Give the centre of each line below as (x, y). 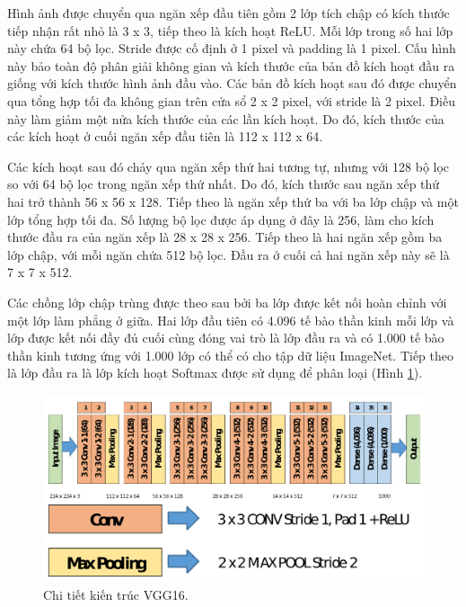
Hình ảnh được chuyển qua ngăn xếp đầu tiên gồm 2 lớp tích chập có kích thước (229, 13)
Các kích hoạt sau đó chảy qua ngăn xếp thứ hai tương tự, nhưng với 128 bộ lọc (229, 166)
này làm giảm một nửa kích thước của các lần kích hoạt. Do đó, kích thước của (226, 118)
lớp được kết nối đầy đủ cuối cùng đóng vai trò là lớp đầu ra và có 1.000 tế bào (226, 338)
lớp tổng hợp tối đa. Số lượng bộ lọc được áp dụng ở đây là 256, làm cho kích (221, 219)
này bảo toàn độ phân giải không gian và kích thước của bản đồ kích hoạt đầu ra (231, 65)
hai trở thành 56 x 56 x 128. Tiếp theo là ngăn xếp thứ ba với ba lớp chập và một (233, 201)
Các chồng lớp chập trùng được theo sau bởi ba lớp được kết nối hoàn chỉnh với (227, 302)
